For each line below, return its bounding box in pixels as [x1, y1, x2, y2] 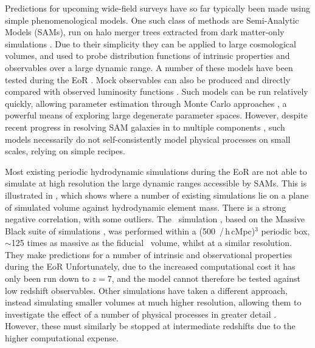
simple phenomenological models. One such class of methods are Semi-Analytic [5, 13, 299, 26]
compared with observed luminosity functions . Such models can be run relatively [5, 85, 308, 98]
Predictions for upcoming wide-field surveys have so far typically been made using [5, 2, 311, 14]
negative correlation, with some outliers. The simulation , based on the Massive [5, 213, 305, 225]
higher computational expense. [5, 332, 119, 344]
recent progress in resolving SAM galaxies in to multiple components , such [5, 120, 285, 133]
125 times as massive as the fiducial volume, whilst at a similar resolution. [11, 236, 292, 249]
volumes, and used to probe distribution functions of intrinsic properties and [5, 49, 290, 62]
